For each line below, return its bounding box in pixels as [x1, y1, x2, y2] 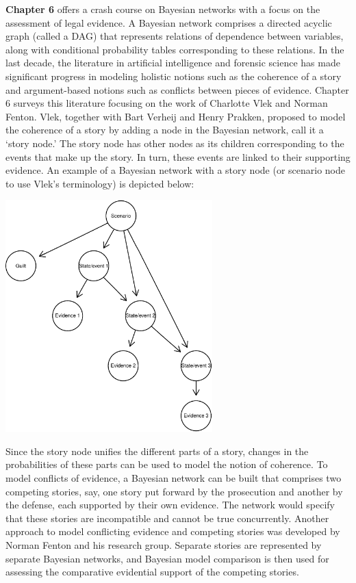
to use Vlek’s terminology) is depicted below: [5, 176, 194, 190]
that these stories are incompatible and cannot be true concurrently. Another [5, 510, 329, 525]
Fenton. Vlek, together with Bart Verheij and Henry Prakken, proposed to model [5, 109, 346, 123]
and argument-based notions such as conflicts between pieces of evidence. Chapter [5, 82, 349, 96]
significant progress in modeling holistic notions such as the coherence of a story [5, 68, 342, 83]
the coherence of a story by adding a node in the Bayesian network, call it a [5, 122, 324, 137]
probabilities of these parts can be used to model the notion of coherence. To [5, 457, 328, 471]
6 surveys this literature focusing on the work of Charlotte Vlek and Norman [5, 96, 328, 110]
